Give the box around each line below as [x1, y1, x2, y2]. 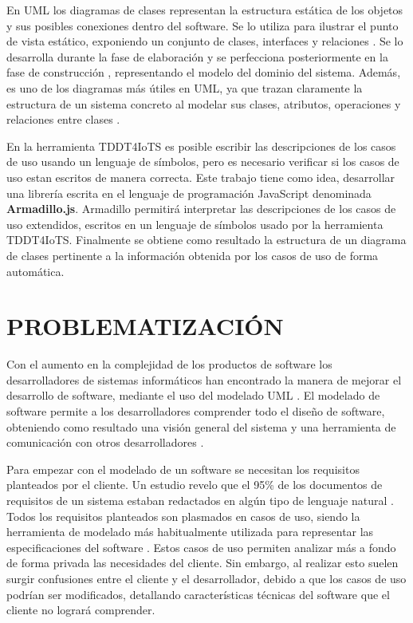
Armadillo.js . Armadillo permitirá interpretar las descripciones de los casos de [6, 200, 396, 217]
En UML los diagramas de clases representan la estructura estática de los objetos [6, 2, 403, 18]
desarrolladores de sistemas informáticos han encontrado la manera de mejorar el [6, 371, 402, 388]
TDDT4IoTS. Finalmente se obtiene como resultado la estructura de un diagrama [6, 231, 407, 248]
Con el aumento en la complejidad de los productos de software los [6, 356, 332, 373]
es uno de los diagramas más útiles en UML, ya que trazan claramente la [6, 79, 363, 96]
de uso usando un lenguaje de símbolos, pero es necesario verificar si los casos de [6, 153, 399, 170]
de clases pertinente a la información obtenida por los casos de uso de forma [6, 246, 379, 263]
